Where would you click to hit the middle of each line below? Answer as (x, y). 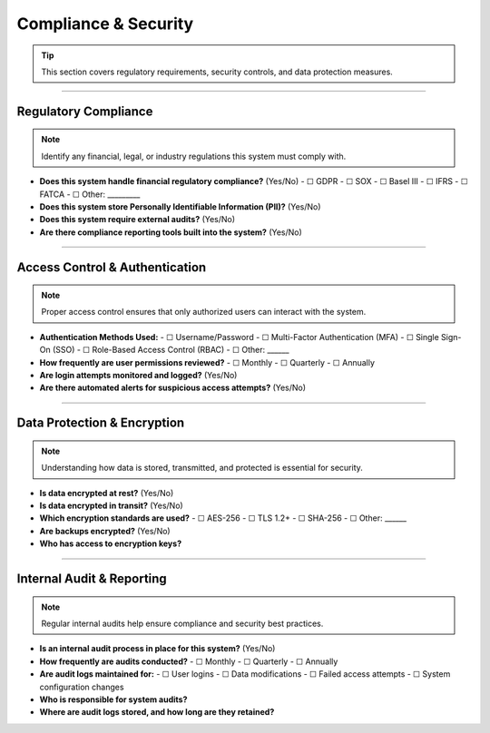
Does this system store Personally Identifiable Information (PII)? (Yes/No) (180, 206)
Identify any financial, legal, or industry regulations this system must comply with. (194, 156)
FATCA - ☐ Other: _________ (90, 194)
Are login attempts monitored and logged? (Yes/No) (138, 376)
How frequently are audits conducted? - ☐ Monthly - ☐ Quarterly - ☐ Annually (189, 661)
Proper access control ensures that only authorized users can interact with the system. (204, 312)
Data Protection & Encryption (101, 423)
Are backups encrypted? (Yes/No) (105, 531)
